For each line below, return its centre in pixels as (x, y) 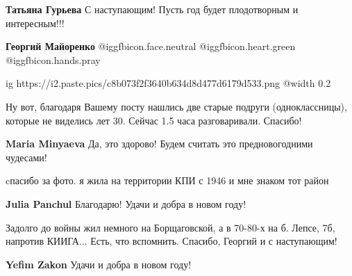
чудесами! (26, 157)
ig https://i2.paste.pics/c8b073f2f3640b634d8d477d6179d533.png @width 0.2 (168, 83)
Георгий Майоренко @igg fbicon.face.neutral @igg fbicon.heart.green (151, 46)
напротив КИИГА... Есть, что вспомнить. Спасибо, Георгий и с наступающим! (171, 241)
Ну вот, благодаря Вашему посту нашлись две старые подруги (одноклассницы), (176, 106)
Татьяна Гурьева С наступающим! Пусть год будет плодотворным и (152, 9)
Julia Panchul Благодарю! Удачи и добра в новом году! (126, 203)
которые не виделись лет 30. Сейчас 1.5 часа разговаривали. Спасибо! (154, 120)
